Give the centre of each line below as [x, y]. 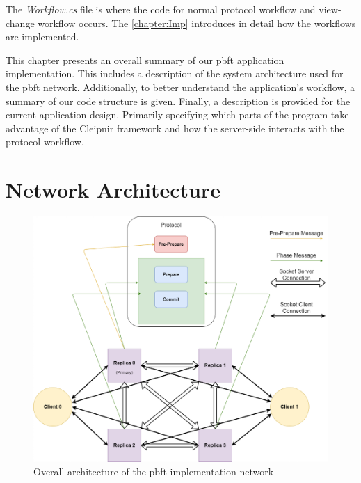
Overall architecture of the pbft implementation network [154, 472]
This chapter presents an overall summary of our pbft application [145, 60]
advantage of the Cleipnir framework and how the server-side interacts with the [175, 128]
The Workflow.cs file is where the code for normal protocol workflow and [161, 9]
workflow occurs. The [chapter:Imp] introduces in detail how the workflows [197, 23]
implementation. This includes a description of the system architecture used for [175, 73]
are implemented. [42, 37]
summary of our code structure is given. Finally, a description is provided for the [178, 101]
